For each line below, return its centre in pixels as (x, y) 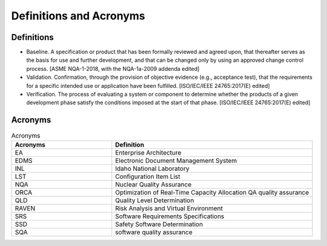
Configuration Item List (148, 176)
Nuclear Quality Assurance (154, 184)
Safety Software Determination (159, 224)
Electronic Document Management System (176, 161)
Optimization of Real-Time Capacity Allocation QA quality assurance (212, 192)
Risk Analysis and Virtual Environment (169, 208)
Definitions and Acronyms (78, 16)
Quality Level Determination (155, 200)
